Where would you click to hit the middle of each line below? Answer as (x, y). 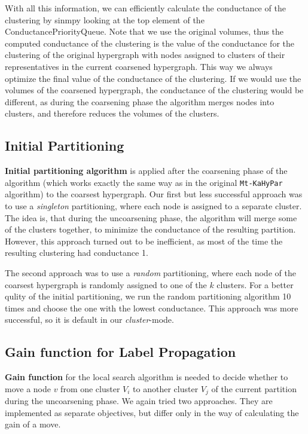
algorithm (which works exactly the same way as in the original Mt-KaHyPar (144, 182)
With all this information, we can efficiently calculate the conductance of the (145, 8)
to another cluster (166, 388)
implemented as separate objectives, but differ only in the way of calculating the (152, 412)
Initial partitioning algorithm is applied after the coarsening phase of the (146, 171)
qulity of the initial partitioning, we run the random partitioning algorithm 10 (148, 296)
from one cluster (90, 388)
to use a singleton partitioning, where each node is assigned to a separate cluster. (153, 205)
